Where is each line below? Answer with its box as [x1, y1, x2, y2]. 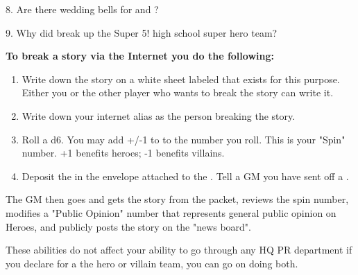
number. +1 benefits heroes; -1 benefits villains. [22, 145, 225, 160]
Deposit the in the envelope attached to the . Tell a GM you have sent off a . [22, 168, 349, 183]
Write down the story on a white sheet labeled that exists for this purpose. [22, 71, 340, 86]
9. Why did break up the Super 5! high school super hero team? [6, 25, 278, 39]
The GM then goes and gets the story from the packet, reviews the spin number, [6, 192, 349, 206]
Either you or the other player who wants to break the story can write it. [22, 85, 334, 100]
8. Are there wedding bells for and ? [6, 2, 159, 16]
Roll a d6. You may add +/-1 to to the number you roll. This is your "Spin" [22, 132, 346, 146]
